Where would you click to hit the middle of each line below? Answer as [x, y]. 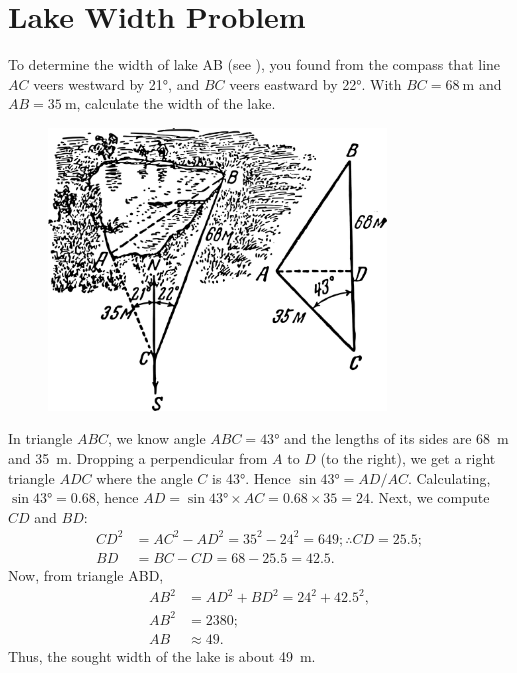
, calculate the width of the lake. [176, 103]
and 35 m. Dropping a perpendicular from [138, 457]
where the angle [144, 477]
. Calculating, [449, 477]
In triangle [40, 438]
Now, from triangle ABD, [86, 574]
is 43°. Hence [251, 477]
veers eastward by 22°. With [315, 83]
